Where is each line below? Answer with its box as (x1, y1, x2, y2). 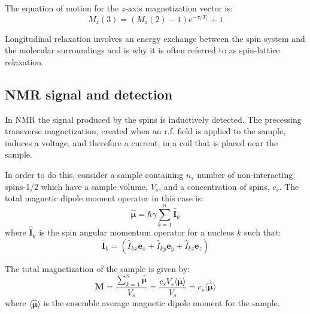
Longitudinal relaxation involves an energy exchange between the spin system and (5, 32, 305, 44)
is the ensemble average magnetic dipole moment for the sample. (43, 297, 280, 309)
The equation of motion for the (5, 2, 119, 14)
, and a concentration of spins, (159, 180, 270, 192)
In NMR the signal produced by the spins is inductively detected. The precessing (5, 113, 302, 125)
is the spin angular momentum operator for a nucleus (39, 226, 235, 238)
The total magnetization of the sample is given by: (5, 262, 190, 274)
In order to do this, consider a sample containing (5, 168, 184, 181)
